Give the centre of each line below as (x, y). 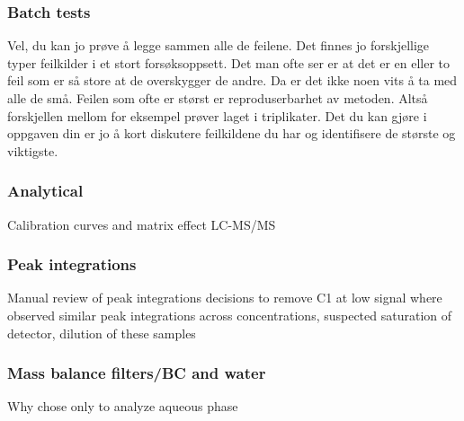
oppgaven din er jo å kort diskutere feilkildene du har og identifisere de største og (232, 133)
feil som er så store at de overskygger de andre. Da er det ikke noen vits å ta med (232, 80)
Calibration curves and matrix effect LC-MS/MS (142, 224)
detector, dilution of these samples (102, 333)
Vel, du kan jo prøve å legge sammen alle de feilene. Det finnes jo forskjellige (219, 45)
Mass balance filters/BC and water (137, 373)
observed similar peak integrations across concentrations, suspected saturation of (230, 315)
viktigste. (33, 150)
